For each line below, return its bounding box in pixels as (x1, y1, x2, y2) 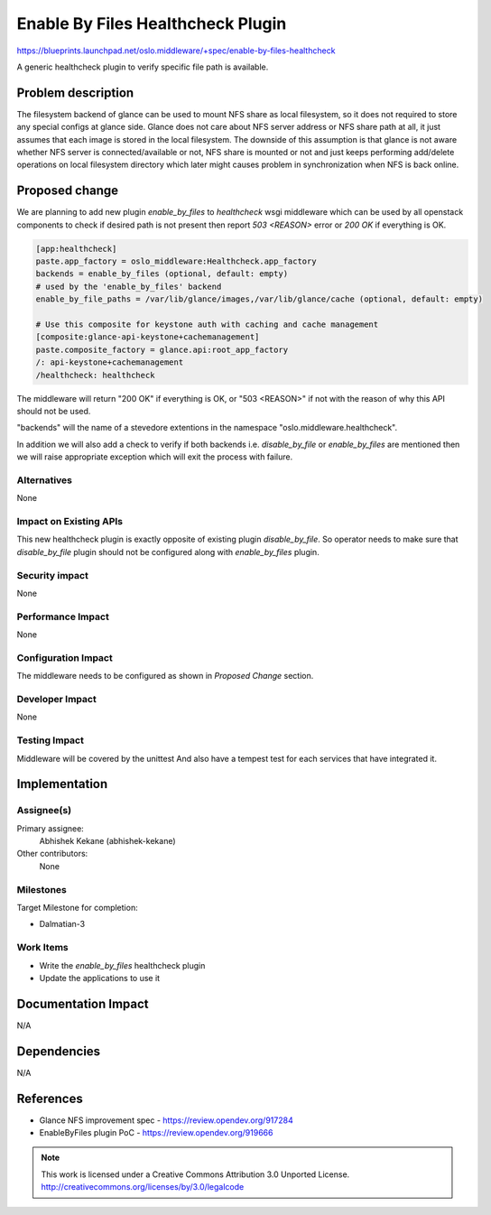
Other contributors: (16, 849, 88, 859)
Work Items (16, 941, 69, 954)
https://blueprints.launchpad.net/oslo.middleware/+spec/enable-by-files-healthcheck (16, 45, 336, 56)
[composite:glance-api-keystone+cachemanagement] (35, 332, 260, 342)
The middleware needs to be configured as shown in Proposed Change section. (16, 671, 314, 682)
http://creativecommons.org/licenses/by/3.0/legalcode (41, 1182, 245, 1192)
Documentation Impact (16, 996, 149, 1011)
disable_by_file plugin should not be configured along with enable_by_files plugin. (16, 546, 320, 557)
